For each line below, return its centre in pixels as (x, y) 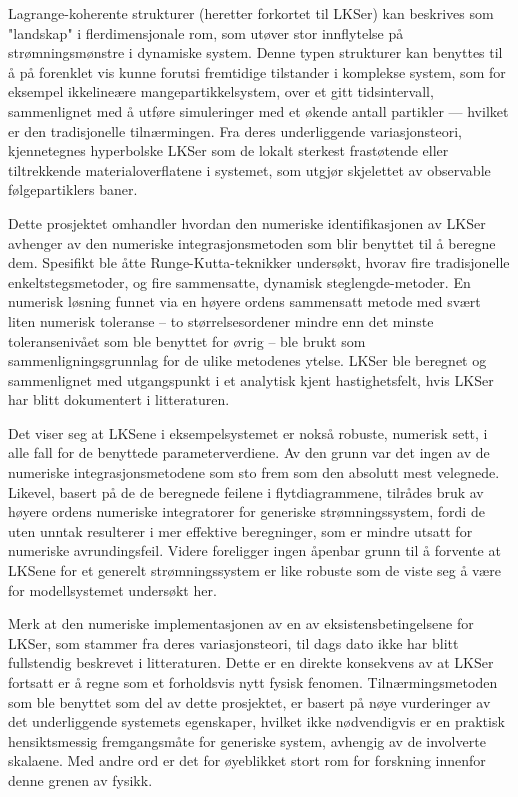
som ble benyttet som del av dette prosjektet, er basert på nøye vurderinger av (249, 701)
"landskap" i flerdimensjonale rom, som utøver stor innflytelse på (206, 32)
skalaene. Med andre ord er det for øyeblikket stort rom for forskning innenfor (247, 760)
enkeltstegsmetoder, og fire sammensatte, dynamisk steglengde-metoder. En (239, 281)
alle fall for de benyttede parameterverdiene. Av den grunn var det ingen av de (249, 452)
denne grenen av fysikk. (80, 779)
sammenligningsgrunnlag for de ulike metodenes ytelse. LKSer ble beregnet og (247, 360)
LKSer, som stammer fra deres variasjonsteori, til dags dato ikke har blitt (233, 642)
